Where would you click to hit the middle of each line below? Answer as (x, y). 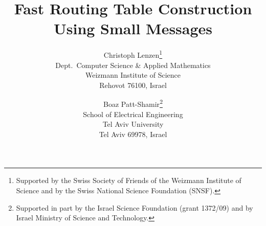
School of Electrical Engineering (133, 114)
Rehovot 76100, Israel (133, 85)
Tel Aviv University (133, 124)
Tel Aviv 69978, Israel (133, 134)
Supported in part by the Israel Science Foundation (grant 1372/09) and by (135, 207)
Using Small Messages (133, 28)
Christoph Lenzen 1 (133, 54)
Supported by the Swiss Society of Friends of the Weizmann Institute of (129, 180)
